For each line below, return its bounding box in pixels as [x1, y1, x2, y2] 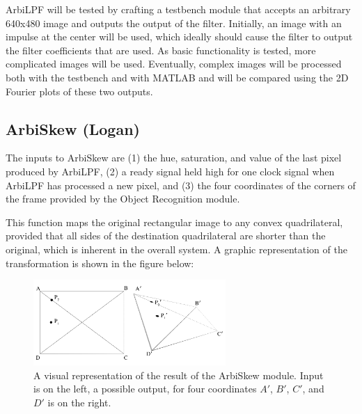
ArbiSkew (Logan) [6, 118, 140, 139]
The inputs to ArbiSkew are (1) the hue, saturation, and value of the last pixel [6, 150, 342, 165]
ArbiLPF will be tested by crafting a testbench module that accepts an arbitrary [6, 2, 351, 16]
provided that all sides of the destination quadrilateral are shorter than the [6, 228, 326, 243]
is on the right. [47, 395, 111, 410]
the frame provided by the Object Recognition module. [6, 191, 240, 206]
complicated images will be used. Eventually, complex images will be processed [6, 56, 342, 71]
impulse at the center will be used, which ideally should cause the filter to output [6, 29, 353, 44]
